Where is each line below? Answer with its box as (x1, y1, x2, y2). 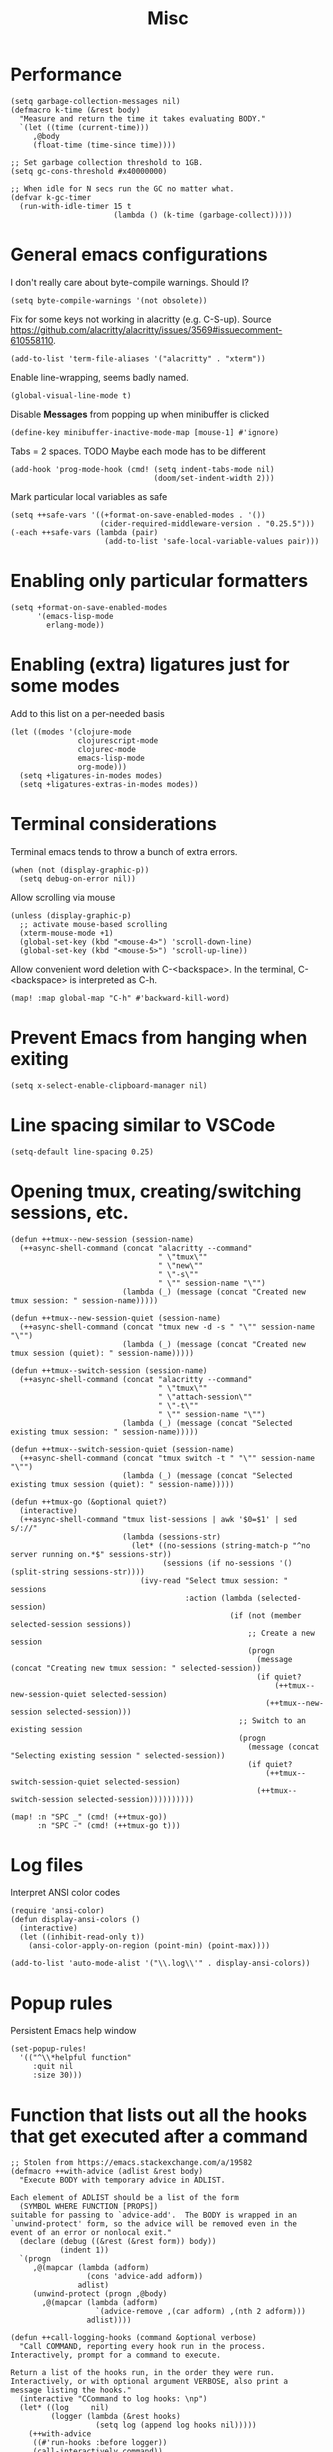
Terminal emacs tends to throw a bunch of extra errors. (10, 845, 238, 857)
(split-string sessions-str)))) (10, 1567, 145, 1577)
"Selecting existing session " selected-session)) (10, 1750, 226, 1761)
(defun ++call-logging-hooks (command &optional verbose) (10, 2333, 257, 2343)
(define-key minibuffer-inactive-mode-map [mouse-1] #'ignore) (10, 427, 280, 437)
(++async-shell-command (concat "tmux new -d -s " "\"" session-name (19, 1322, 315, 1332)
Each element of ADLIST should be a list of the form (10, 2193, 240, 2203)
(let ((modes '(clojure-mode (10, 727, 132, 737)
